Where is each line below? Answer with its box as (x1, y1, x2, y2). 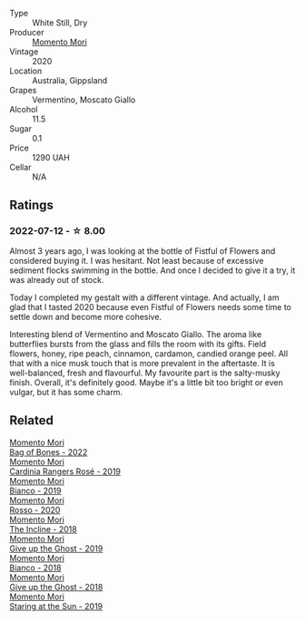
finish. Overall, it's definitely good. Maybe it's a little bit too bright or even (9, 376, 284, 388)
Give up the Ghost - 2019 (9, 543, 103, 554)
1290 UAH (32, 152, 70, 162)
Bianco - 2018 (9, 562, 62, 573)
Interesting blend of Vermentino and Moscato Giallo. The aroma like (9, 328, 262, 339)
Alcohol (9, 104, 38, 114)
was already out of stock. (9, 274, 104, 285)
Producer (9, 27, 44, 37)
